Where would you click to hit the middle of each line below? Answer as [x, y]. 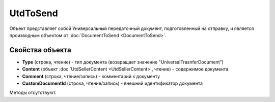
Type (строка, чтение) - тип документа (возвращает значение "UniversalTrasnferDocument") [123, 62]
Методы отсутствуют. [33, 93]
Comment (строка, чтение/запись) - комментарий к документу [91, 76]
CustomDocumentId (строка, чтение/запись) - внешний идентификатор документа [113, 83]
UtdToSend [34, 13]
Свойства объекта [40, 50]
